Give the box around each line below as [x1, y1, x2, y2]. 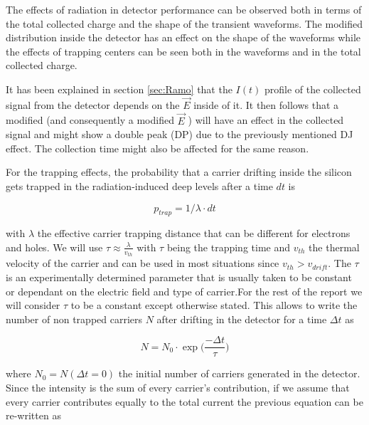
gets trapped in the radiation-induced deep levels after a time [6, 178, 273, 193]
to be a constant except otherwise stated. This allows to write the [70, 298, 358, 313]
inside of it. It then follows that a [193, 97, 339, 112]
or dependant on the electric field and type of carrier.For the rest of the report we [6, 283, 363, 298]
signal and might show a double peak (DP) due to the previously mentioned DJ [6, 127, 353, 142]
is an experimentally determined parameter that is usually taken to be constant [6, 270, 352, 285]
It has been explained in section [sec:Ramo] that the [6, 81, 232, 96]
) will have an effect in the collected [188, 112, 344, 127]
